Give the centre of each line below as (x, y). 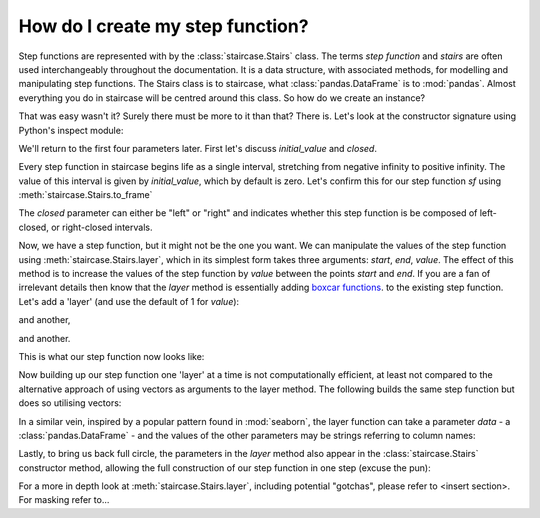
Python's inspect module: (71, 130)
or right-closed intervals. (101, 227)
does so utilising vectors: (70, 403)
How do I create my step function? (163, 26)
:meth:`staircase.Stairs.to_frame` (85, 195)
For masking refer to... (64, 500)
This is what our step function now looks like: (111, 356)
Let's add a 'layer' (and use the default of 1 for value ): (129, 301)
